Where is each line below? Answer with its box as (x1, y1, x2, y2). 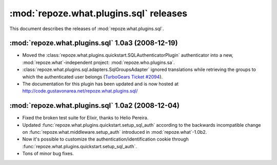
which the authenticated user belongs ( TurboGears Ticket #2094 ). (22, 74, 163, 80)
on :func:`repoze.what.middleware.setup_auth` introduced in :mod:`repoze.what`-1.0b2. (22, 129, 207, 135)
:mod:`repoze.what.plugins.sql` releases (9, 8, 187, 19)
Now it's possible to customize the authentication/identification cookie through (22, 136, 189, 143)
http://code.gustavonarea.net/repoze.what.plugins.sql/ (22, 88, 138, 94)
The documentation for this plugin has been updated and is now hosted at (22, 81, 179, 87)
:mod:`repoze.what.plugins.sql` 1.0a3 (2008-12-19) (9, 39, 178, 48)
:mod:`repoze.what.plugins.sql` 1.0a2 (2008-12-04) (9, 101, 180, 110)
